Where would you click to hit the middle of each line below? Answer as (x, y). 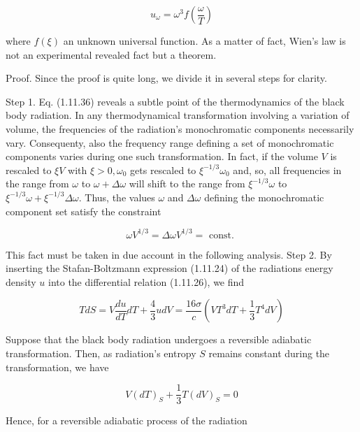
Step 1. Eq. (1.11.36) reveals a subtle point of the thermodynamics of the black (175, 101)
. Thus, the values (117, 197)
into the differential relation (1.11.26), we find (146, 281)
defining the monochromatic (264, 197)
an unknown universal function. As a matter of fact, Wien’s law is (204, 41)
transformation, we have (57, 367)
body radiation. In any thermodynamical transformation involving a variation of (178, 115)
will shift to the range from (187, 183)
